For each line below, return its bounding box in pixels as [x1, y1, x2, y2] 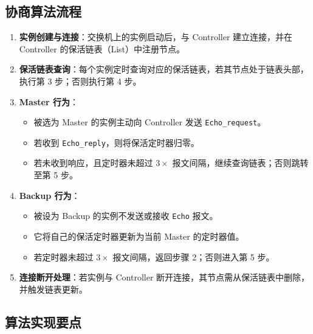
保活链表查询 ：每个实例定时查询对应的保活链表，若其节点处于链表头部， [19, 63, 309, 75]
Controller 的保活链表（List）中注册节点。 [19, 42, 185, 55]
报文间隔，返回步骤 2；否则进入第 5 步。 [112, 250, 275, 263]
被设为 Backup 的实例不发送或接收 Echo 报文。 [33, 209, 218, 222]
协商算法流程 [5, 2, 81, 21]
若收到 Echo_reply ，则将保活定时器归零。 [33, 136, 199, 148]
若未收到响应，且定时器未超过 [33, 156, 153, 169]
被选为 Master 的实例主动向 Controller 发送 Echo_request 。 [33, 116, 266, 128]
